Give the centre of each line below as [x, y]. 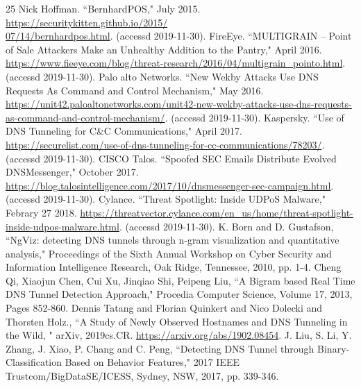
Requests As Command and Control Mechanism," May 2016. [135, 90]
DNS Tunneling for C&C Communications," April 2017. [124, 131]
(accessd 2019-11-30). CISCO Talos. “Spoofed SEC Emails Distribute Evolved [171, 158]
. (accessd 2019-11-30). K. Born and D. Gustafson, [226, 226]
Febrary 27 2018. [41, 212]
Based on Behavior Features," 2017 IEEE [152, 362]
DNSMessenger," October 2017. [72, 172]
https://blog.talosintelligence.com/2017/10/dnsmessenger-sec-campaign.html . [170, 185]
